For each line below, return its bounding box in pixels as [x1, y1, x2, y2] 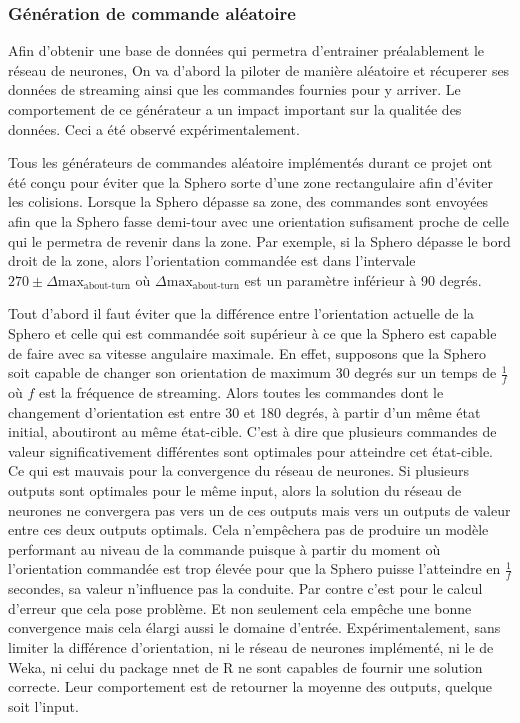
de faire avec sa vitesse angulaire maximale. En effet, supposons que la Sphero [8, 342, 486, 363]
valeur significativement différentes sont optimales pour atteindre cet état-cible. [8, 440, 493, 461]
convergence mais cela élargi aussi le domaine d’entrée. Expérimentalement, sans [8, 617, 501, 638]
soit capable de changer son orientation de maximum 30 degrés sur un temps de [8, 362, 497, 383]
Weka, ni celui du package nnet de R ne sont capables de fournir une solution [8, 656, 483, 677]
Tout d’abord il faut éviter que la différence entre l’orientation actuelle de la [8, 303, 475, 324]
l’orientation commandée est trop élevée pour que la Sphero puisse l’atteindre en [8, 558, 501, 579]
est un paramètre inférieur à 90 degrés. [244, 269, 482, 290]
